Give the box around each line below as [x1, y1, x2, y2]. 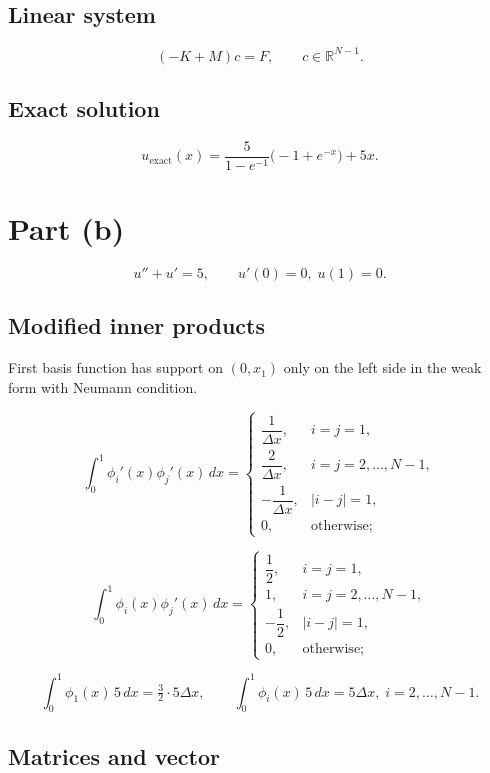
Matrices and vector [8, 740, 220, 771]
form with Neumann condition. [8, 376, 198, 397]
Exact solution [8, 93, 160, 124]
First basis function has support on [8, 357, 223, 378]
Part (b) [8, 208, 125, 249]
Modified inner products [8, 310, 265, 341]
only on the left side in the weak [283, 357, 482, 378]
